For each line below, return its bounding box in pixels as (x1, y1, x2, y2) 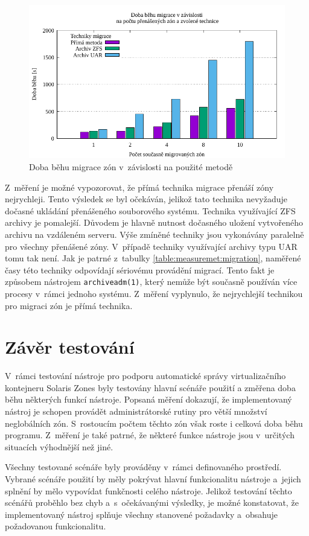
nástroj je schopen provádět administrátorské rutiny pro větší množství (5, 405, 267, 418)
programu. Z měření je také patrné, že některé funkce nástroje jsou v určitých (5, 429, 295, 441)
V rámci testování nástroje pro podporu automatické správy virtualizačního (5, 369, 286, 382)
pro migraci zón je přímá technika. (5, 299, 133, 311)
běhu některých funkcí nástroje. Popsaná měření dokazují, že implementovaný (5, 393, 292, 406)
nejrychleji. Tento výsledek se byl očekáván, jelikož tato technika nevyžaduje (5, 193, 288, 205)
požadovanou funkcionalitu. (5, 520, 106, 532)
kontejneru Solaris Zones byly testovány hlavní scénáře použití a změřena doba (5, 381, 296, 394)
